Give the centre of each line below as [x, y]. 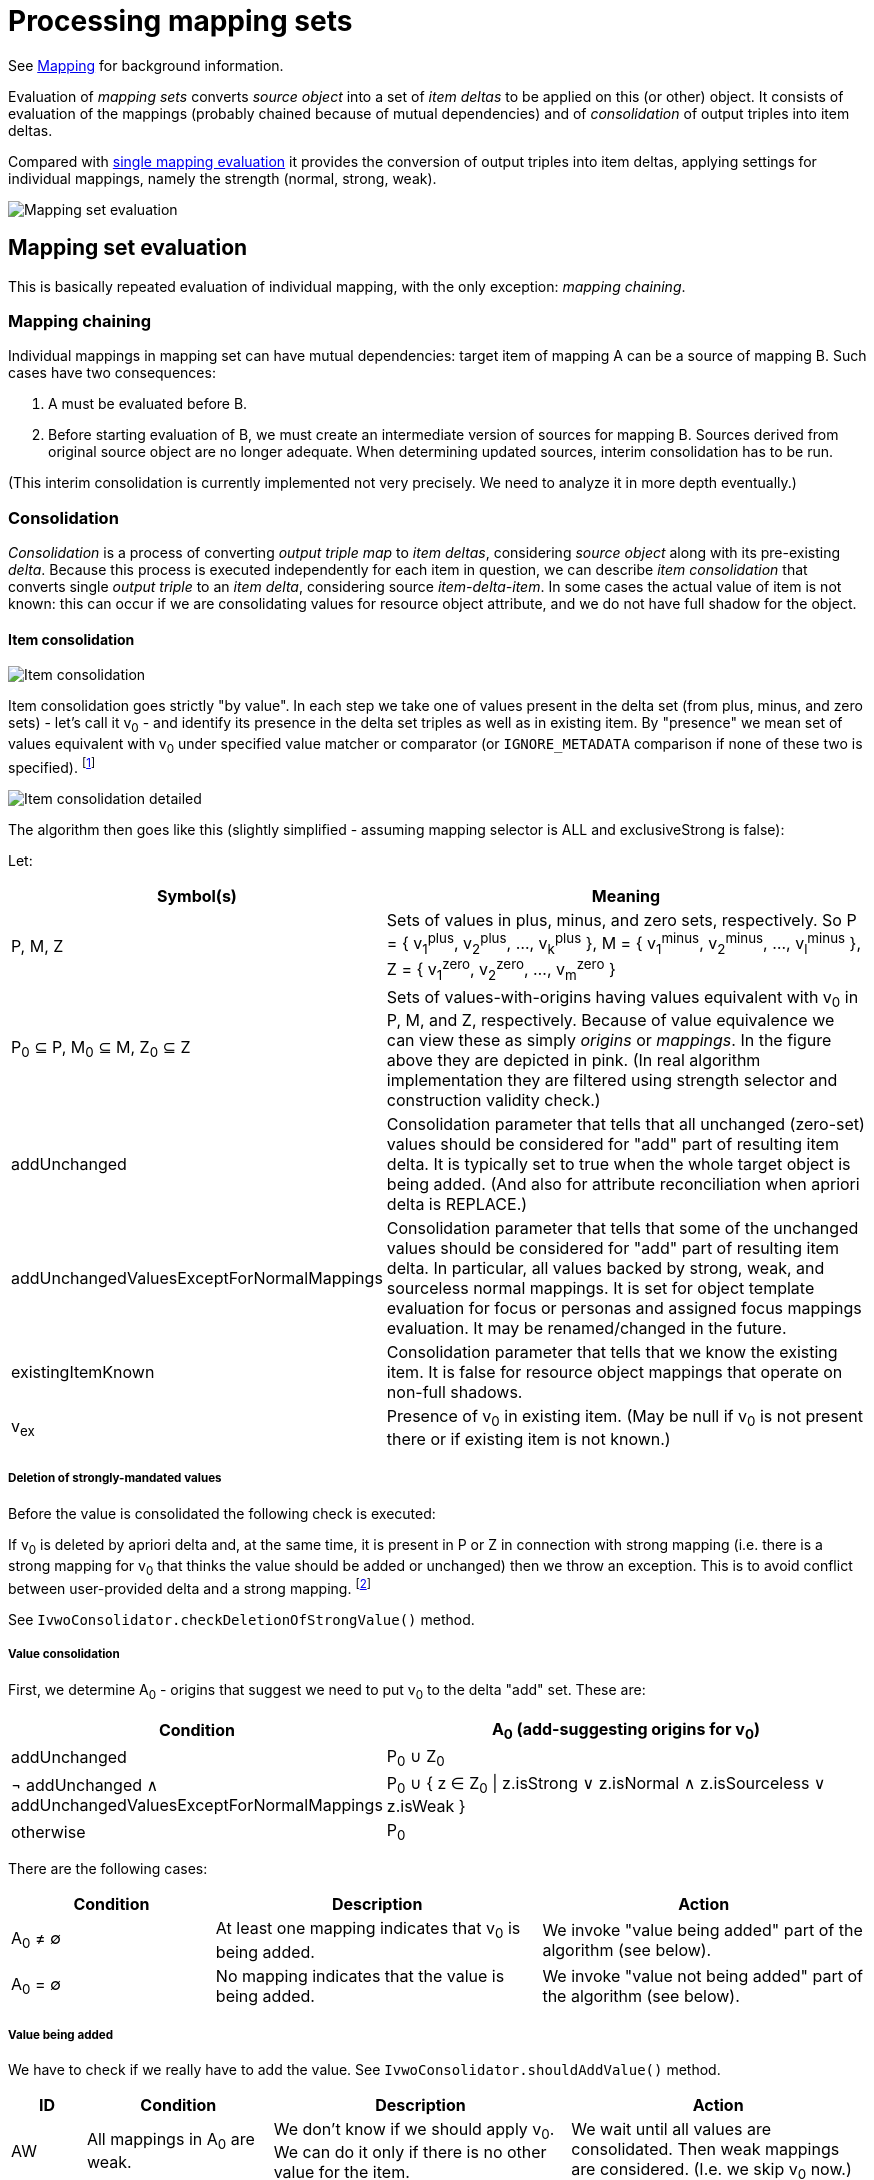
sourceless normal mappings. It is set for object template [600, 1287]
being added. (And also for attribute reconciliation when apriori [623, 1183]
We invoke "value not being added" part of [702, 1975]
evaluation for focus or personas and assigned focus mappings [624, 1307]
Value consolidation [64, 1654]
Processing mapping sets [180, 21]
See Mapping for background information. [146, 65]
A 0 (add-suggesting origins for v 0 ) [625, 1730]
